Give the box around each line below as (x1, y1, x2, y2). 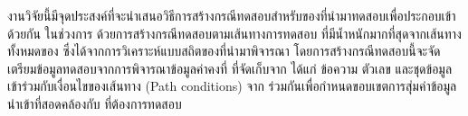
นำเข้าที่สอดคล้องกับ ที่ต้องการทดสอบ (7, 94, 182, 112)
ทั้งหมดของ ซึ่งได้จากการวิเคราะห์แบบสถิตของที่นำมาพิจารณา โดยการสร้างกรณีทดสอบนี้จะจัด (7, 41, 441, 60)
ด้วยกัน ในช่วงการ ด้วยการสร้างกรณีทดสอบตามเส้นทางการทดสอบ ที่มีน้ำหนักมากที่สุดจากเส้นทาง (7, 23, 462, 42)
